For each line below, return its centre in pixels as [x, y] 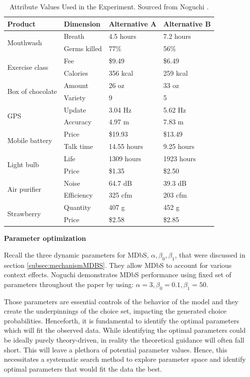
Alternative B [187, 23]
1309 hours [125, 158]
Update [75, 109]
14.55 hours [126, 146]
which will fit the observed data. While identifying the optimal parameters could [125, 330]
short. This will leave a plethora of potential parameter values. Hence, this [116, 349]
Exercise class [28, 67]
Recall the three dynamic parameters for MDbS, [76, 254]
